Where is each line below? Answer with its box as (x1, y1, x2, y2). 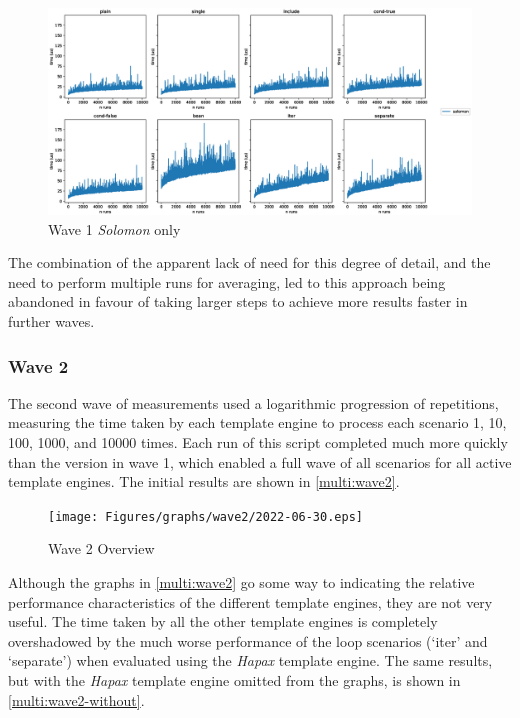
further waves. (8, 311, 95, 331)
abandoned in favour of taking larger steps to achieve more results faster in (8, 291, 468, 312)
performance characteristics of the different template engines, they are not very (8, 591, 493, 612)
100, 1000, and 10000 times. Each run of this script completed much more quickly (8, 432, 508, 452)
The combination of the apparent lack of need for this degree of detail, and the (8, 252, 491, 273)
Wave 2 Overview (48, 538, 155, 559)
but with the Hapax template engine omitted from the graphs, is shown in (8, 670, 461, 690)
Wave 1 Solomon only (48, 218, 181, 239)
